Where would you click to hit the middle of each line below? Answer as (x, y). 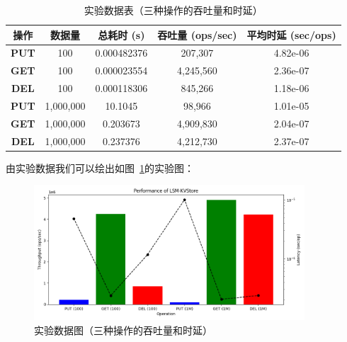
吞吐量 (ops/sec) (197, 34)
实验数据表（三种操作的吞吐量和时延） (173, 10)
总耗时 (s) (121, 34)
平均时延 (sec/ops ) (291, 34)
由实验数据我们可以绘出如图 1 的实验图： (100, 167)
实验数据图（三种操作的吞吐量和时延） (123, 330)
